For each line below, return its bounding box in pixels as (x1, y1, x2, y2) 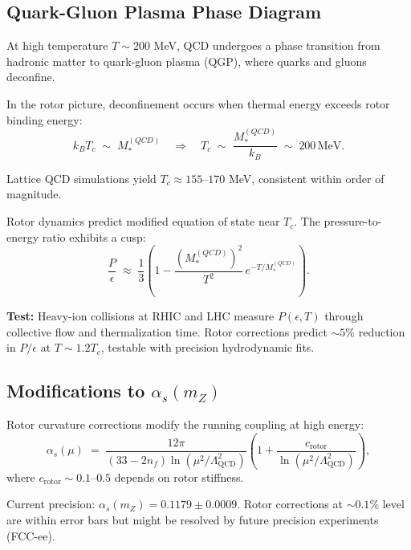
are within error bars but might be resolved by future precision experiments (6, 511, 379, 528)
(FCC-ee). (6, 527, 55, 544)
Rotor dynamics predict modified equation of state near (6, 213, 280, 230)
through (324, 308, 364, 324)
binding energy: (6, 111, 83, 128)
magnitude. (6, 185, 62, 202)
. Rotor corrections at (237, 495, 343, 512)
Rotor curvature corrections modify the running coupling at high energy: (6, 416, 364, 433)
